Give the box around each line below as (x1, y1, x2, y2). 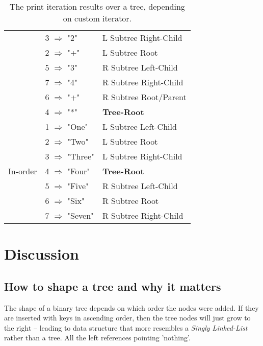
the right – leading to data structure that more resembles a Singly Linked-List (4, 322, 248, 333)
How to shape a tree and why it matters (4, 278, 221, 294)
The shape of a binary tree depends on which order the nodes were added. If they (4, 302, 259, 313)
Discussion (4, 243, 79, 264)
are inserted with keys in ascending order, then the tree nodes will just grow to (4, 312, 251, 323)
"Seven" (67, 210, 94, 221)
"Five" (67, 180, 89, 192)
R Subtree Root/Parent (102, 91, 187, 103)
